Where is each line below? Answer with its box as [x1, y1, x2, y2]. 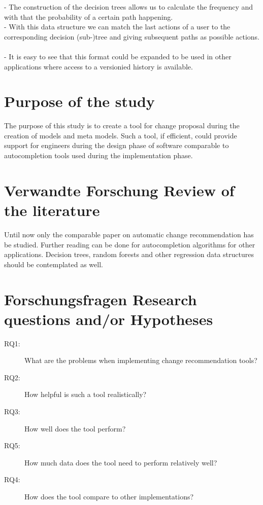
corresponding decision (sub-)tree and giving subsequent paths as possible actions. [4, 31, 259, 42]
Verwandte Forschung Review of [4, 179, 235, 200]
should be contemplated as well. [4, 259, 103, 269]
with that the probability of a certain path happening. [4, 11, 173, 22]
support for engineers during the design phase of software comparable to [4, 140, 229, 151]
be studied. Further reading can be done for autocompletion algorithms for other [4, 239, 255, 249]
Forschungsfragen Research [4, 288, 197, 309]
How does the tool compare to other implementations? [24, 491, 194, 501]
